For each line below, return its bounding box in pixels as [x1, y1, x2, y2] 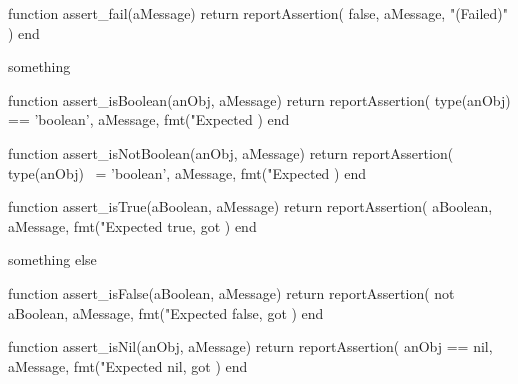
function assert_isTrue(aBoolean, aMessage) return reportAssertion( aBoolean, [8, 196, 493, 217]
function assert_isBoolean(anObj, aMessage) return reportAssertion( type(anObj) [8, 89, 511, 110]
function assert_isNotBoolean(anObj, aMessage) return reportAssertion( [8, 142, 454, 163]
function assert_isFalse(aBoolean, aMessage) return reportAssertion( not [8, 282, 455, 303]
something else [8, 249, 97, 270]
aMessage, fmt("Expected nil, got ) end [8, 355, 248, 376]
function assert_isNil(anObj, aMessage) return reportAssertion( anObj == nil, [8, 336, 493, 357]
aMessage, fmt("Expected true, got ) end [8, 215, 257, 236]
